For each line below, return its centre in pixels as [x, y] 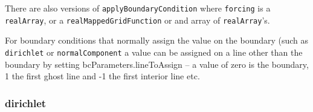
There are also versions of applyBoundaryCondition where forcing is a [138, 8]
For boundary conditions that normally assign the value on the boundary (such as [157, 40]
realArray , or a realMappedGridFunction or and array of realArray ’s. [137, 20]
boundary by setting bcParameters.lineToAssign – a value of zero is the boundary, [157, 64]
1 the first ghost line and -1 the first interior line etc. [102, 76]
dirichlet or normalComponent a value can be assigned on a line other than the [154, 52]
